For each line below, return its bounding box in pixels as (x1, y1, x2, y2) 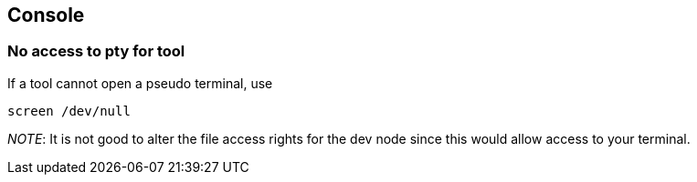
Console (7, 4, 85, 26)
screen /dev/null (7, 103, 131, 118)
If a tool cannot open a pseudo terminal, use (7, 75, 273, 91)
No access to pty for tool (7, 42, 185, 61)
